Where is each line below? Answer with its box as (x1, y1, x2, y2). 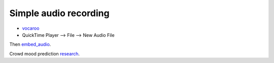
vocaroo (22, 25, 40, 31)
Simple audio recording (9, 8, 110, 19)
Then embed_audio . (9, 41, 51, 47)
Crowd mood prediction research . (9, 50, 80, 56)
